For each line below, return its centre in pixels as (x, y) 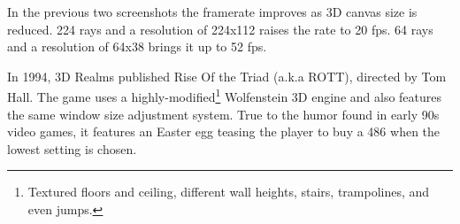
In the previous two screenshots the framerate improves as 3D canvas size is (212, 12)
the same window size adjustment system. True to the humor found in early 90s (223, 114)
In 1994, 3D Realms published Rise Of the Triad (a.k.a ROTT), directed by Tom (227, 76)
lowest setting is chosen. (72, 148)
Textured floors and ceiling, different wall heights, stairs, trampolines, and (229, 192)
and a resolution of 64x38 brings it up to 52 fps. (137, 46)
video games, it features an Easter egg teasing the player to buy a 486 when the (224, 131)
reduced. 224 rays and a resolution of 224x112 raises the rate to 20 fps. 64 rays (220, 29)
